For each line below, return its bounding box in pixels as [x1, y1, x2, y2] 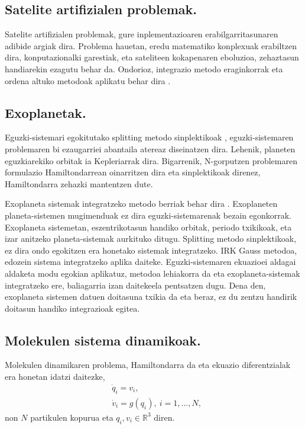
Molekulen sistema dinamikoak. [5, 331, 201, 349]
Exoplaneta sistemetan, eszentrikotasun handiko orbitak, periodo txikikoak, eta [5, 220, 292, 233]
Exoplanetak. [5, 103, 86, 121]
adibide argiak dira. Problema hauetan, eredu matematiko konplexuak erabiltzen [5, 39, 297, 52]
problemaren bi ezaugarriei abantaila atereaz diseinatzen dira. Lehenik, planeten [5, 142, 296, 155]
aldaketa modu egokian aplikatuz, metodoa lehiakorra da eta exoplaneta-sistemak [5, 267, 300, 279]
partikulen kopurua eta [30, 411, 113, 423]
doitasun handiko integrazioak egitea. [5, 302, 140, 314]
